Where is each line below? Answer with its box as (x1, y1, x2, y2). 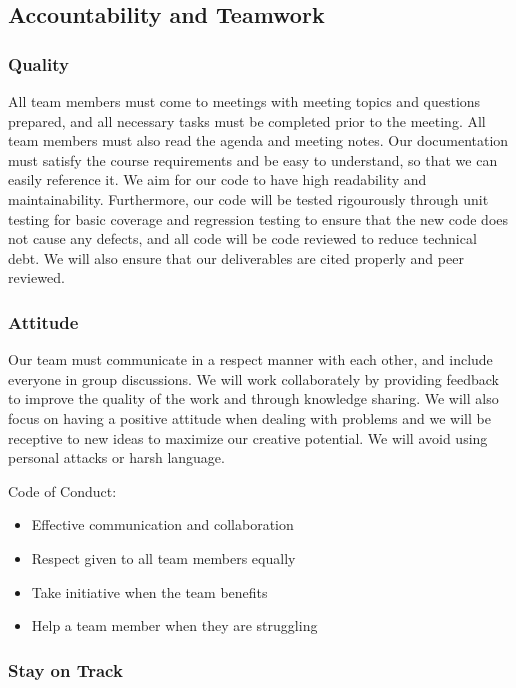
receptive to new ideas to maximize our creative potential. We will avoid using (8, 427, 488, 448)
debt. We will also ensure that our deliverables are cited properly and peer (8, 247, 464, 268)
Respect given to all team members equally (31, 547, 296, 568)
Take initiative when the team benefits (31, 581, 268, 602)
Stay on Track (8, 657, 123, 682)
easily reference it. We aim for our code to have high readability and (8, 169, 427, 190)
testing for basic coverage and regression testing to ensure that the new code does (8, 208, 509, 229)
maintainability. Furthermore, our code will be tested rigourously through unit (8, 188, 489, 209)
